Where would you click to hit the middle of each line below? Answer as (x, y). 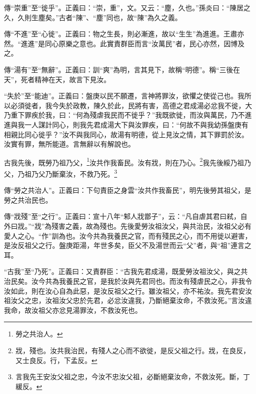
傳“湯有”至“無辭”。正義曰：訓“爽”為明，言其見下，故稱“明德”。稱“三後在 (122, 69)
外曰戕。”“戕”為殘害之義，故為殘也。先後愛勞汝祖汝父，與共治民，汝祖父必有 (128, 226)
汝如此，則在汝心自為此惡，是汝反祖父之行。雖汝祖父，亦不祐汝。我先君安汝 (128, 290)
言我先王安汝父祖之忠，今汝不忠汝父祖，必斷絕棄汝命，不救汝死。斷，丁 (133, 377)
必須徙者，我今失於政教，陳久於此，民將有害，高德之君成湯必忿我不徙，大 (131, 105)
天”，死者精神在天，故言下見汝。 (57, 79)
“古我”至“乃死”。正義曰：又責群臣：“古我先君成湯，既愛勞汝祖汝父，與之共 (126, 271)
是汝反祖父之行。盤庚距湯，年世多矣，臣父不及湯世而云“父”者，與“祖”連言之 (128, 245)
